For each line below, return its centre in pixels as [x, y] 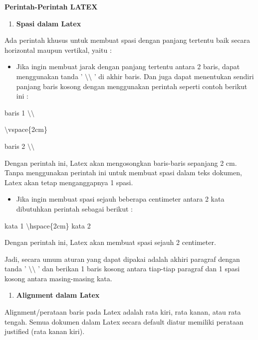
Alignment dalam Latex [58, 295]
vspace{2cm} [28, 129]
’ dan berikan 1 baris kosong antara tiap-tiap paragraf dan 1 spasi [139, 269]
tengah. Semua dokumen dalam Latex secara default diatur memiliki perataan [124, 321]
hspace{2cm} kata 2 [60, 225]
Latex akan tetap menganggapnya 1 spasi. [69, 182]
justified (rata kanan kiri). [45, 331]
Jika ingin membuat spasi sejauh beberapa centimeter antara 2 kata [120, 199]
